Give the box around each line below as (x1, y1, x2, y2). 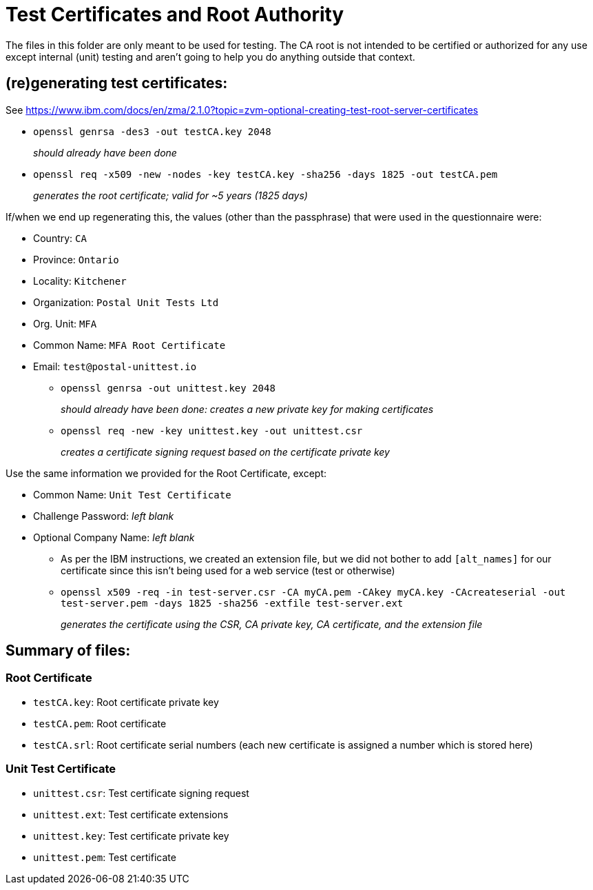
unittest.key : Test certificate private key (33, 829, 229, 842)
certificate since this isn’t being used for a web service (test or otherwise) (61, 564, 395, 576)
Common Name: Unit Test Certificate (33, 488, 231, 500)
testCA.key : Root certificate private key (33, 696, 219, 708)
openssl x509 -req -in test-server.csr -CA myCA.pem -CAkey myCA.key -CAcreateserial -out (61, 586, 566, 598)
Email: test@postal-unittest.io (33, 360, 197, 372)
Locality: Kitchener (33, 274, 127, 287)
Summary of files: (6, 642, 131, 660)
